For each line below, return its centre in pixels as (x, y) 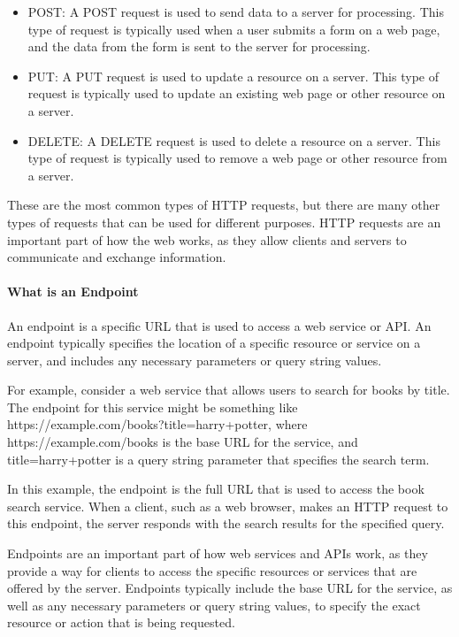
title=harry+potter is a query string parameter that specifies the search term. (218, 459)
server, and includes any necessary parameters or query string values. (195, 360)
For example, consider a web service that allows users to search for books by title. (229, 390)
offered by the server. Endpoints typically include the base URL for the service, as (230, 588)
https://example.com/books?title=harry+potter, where (157, 424)
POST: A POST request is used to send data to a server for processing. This (236, 12)
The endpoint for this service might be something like (153, 407)
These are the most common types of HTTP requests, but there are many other (224, 205)
